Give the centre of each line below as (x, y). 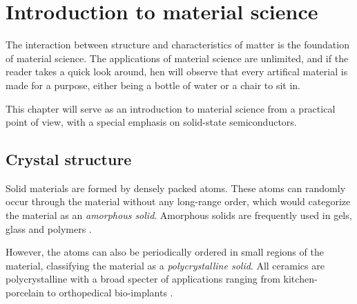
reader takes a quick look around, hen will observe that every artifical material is (177, 72)
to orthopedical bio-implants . (110, 293)
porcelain (25, 293)
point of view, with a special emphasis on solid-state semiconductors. (151, 122)
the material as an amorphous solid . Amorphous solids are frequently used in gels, (179, 215)
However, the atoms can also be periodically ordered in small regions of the (165, 252)
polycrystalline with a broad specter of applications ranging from (143, 279)
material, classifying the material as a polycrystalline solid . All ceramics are (165, 265)
